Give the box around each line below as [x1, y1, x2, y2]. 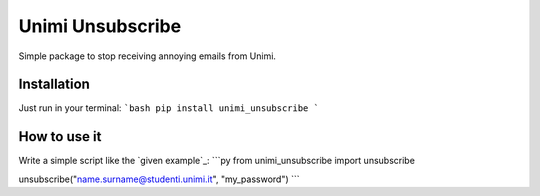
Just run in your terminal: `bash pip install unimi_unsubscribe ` [18, 102, 320, 114]
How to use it [18, 128, 102, 145]
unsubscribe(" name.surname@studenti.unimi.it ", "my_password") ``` [18, 173, 300, 185]
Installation [18, 76, 90, 93]
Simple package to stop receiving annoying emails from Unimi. [18, 50, 277, 62]
